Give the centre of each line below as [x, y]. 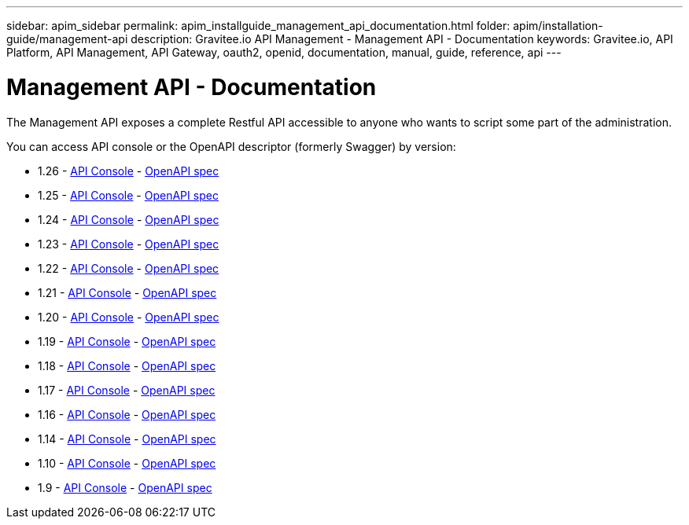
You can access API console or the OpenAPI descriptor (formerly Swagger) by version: [231, 146]
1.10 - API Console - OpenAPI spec [127, 463]
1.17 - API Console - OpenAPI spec [127, 390]
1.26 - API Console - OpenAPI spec [129, 171]
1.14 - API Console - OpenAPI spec [127, 439]
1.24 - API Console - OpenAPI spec [129, 219]
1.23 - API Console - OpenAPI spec [129, 244]
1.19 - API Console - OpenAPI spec [127, 341]
